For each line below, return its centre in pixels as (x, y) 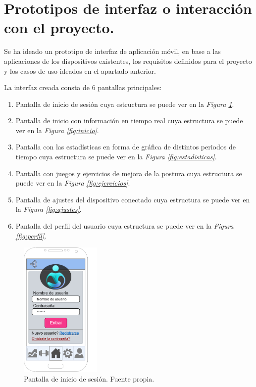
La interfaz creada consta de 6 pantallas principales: (83, 87)
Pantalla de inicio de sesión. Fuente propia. (89, 378)
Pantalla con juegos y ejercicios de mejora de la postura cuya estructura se (129, 173)
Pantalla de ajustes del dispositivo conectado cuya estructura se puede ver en (133, 199)
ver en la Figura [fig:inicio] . (57, 130)
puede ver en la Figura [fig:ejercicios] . (73, 183)
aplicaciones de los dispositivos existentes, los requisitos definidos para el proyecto (128, 61)
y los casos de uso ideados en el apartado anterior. (80, 71)
